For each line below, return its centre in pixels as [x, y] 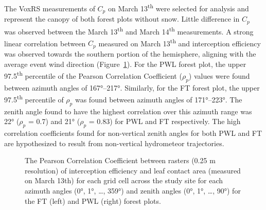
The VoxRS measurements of [50, 8]
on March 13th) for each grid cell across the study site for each [124, 180]
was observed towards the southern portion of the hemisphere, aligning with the [130, 53]
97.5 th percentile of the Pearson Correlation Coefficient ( [93, 75]
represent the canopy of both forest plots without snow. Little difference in [122, 19]
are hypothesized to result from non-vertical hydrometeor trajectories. [114, 143]
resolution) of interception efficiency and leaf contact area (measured [133, 170]
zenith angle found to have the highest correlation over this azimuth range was [128, 111]
